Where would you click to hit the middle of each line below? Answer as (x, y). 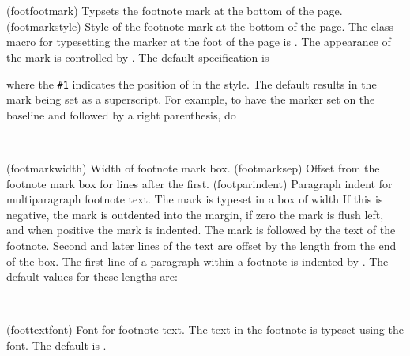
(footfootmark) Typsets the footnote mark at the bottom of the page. (175, 11)
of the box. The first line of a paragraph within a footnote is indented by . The (197, 261)
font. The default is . (56, 345)
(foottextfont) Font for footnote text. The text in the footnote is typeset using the (205, 329)
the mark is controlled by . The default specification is (138, 57)
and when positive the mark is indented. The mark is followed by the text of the (201, 230)
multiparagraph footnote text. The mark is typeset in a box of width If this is (195, 199)
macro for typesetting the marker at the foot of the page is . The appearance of (199, 42)
